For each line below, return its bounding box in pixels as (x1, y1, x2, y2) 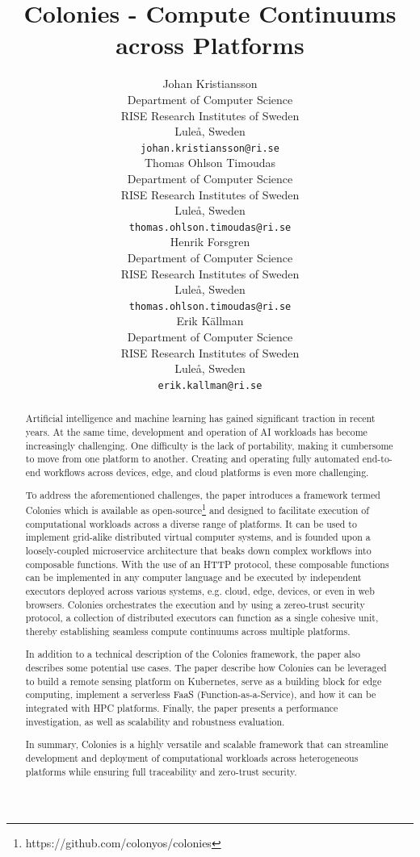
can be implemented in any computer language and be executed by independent (25, 571, 362, 584)
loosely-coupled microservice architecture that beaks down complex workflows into (25, 544, 372, 557)
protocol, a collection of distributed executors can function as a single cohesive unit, (25, 611, 379, 625)
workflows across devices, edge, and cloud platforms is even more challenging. (44, 465, 369, 479)
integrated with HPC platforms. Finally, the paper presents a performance (25, 701, 338, 715)
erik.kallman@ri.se (157, 379, 262, 391)
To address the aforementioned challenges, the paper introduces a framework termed (25, 488, 380, 502)
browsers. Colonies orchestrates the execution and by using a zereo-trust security (25, 597, 365, 611)
